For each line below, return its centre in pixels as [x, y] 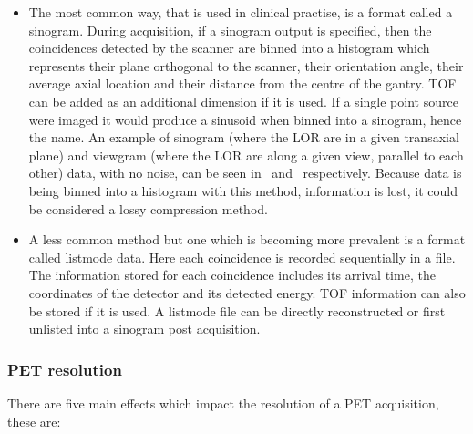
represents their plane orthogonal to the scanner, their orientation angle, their [246, 65]
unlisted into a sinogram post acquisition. [144, 329]
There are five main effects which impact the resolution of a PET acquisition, [223, 403]
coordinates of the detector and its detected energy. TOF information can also [247, 292]
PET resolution [65, 369]
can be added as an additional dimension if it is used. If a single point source [243, 101]
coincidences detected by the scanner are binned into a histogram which [229, 48]
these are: [34, 421]
